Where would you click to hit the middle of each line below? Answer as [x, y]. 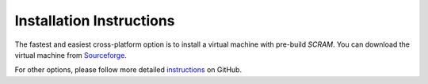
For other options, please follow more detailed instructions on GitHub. [128, 70]
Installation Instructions [95, 21]
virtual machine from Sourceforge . [71, 55]
